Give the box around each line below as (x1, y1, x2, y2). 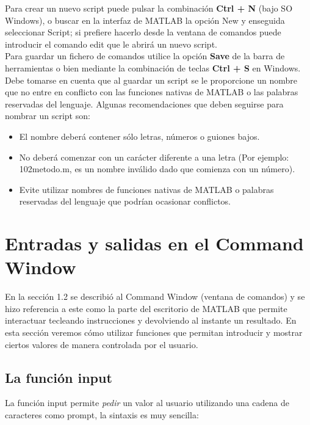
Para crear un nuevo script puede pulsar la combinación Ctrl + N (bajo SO (5, 2, 293, 14)
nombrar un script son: (5, 109, 90, 122)
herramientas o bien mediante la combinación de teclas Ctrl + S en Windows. (5, 61, 301, 74)
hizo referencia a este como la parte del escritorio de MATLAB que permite (5, 302, 287, 314)
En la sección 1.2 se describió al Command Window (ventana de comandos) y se (5, 290, 305, 303)
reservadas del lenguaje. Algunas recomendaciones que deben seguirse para (5, 97, 284, 110)
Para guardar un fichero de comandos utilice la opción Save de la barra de (5, 49, 285, 62)
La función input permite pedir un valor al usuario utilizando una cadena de (5, 396, 289, 409)
